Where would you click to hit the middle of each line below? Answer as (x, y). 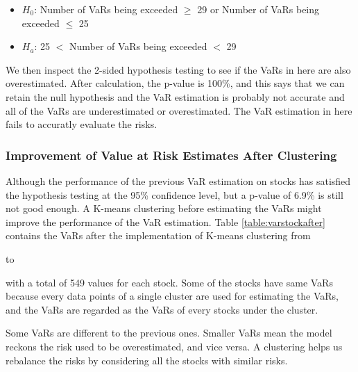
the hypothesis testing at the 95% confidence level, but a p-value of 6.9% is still (174, 194)
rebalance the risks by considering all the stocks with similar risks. (147, 360)
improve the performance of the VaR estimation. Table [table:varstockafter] (166, 221)
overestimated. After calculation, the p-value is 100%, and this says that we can (175, 83)
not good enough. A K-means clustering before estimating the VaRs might (164, 208)
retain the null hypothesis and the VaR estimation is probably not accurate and (175, 96)
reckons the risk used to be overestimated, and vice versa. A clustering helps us (174, 346)
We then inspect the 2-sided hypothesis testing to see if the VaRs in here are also (178, 69)
